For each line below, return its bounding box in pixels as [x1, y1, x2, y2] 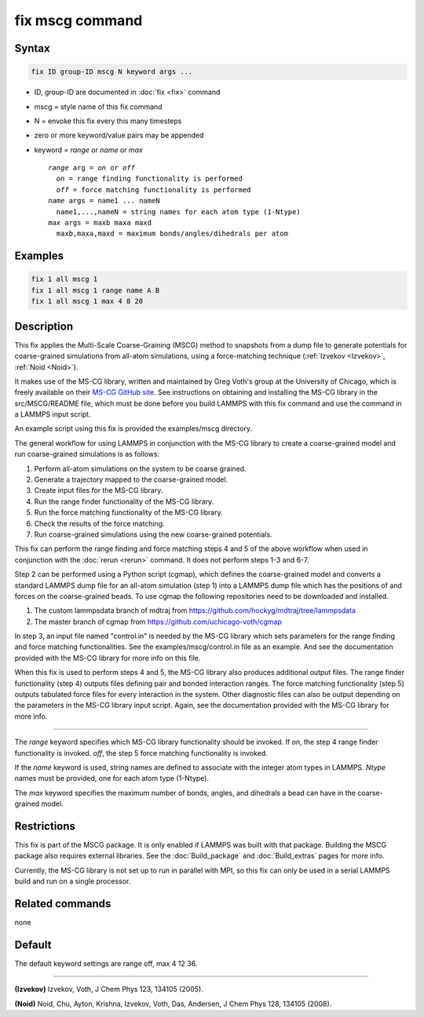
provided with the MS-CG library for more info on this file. [14, 653, 201, 662]
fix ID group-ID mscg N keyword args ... [31, 67, 193, 76]
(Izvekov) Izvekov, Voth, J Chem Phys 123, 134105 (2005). [14, 985, 203, 994]
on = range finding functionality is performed [56, 174, 243, 184]
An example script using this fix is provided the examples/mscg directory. [14, 424, 253, 433]
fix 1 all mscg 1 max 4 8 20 [31, 297, 144, 306]
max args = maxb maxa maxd [48, 218, 152, 228]
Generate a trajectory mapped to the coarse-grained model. [34, 475, 228, 484]
